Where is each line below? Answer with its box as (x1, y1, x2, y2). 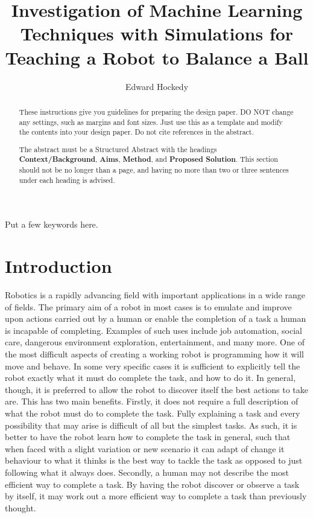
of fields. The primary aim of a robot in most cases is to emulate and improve (5, 300, 292, 313)
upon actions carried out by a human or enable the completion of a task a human (5, 312, 306, 325)
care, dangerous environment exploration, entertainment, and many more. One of (5, 336, 305, 348)
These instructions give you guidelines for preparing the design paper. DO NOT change (19, 106, 294, 117)
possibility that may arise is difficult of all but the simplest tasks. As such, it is (5, 418, 297, 431)
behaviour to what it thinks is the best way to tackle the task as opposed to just (5, 454, 303, 467)
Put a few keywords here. (5, 218, 98, 231)
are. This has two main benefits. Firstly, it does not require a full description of (5, 395, 299, 408)
